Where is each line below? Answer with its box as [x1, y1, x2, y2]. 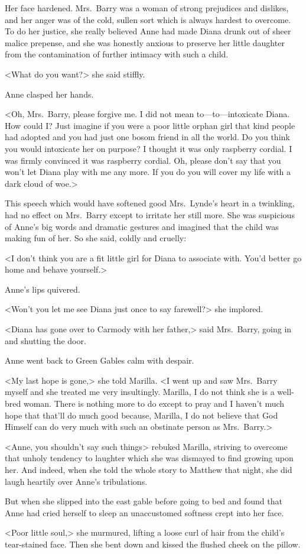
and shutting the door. [5, 334, 86, 346]
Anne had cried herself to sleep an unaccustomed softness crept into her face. [5, 506, 284, 519]
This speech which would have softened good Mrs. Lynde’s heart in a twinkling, [5, 197, 295, 209]
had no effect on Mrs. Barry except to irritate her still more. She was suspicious [5, 208, 295, 221]
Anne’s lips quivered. [5, 283, 80, 295]
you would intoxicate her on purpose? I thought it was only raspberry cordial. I [5, 142, 292, 154]
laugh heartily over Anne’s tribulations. [5, 475, 148, 487]
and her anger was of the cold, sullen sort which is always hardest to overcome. [5, 13, 291, 25]
